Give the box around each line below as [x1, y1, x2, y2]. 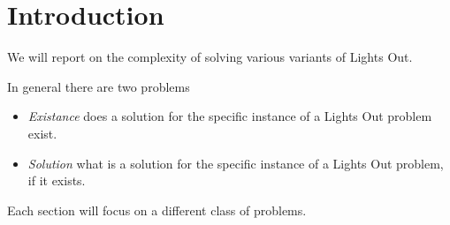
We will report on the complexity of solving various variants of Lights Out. [7, 48, 413, 66]
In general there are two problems [7, 77, 190, 95]
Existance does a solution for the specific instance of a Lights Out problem [27, 107, 432, 125]
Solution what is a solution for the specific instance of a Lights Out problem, [27, 154, 444, 172]
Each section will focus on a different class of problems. [7, 200, 307, 219]
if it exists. [27, 171, 86, 190]
